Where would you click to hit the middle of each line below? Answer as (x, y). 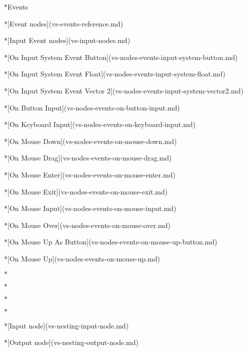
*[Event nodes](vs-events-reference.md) (64, 23)
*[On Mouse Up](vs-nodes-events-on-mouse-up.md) (82, 258)
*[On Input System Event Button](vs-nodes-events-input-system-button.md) (121, 57)
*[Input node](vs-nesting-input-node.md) (66, 325)
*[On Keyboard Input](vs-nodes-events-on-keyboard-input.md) (100, 124)
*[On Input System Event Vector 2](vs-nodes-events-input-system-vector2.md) (124, 90)
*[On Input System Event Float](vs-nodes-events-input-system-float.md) (115, 74)
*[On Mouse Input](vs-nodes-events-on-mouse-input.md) (90, 208)
